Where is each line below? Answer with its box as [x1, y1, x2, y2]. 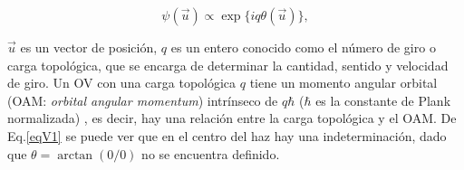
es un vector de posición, [20, 38, 158, 56]
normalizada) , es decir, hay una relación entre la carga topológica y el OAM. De [7, 109, 457, 127]
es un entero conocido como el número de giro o [170, 38, 436, 56]
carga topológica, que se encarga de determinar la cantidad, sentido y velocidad [7, 55, 449, 74]
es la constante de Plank [315, 90, 451, 109]
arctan [57, 148, 93, 162]
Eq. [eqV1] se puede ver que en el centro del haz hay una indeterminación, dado [7, 126, 447, 145]
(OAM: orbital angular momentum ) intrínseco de [7, 90, 278, 109]
